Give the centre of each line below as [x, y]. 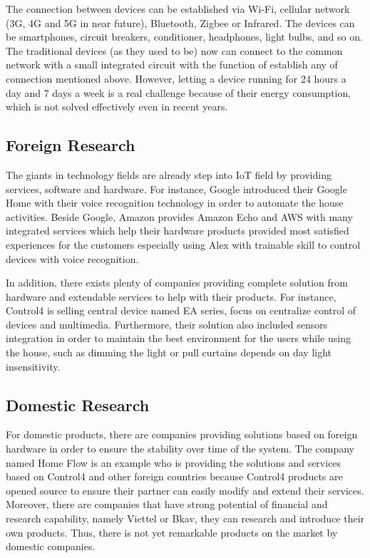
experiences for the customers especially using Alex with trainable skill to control [183, 244]
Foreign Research [71, 145]
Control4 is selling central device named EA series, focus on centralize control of [181, 310]
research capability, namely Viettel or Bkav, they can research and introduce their [185, 518]
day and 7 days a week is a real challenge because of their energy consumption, [179, 92]
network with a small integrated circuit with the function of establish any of [172, 64]
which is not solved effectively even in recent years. [117, 107]
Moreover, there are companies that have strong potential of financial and [167, 504]
